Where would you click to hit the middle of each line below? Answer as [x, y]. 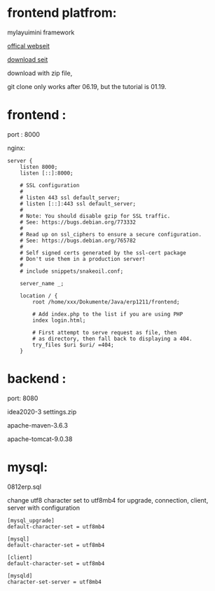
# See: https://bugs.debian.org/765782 [78, 240]
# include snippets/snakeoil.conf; [72, 271]
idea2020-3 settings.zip [42, 412]
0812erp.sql [25, 487]
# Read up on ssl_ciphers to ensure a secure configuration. [111, 234]
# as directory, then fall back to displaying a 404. [112, 339]
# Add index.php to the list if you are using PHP [108, 314]
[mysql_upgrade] [31, 520]
